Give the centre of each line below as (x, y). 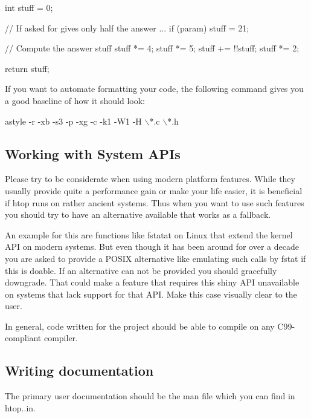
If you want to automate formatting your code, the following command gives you (154, 89)
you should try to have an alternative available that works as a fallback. (138, 214)
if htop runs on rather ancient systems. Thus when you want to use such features (155, 202)
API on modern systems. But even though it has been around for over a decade (152, 247)
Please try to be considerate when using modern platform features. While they (150, 179)
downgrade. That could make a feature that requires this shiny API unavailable (152, 282)
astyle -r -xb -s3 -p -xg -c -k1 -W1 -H (73, 121)
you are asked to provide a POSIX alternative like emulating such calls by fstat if (155, 258)
